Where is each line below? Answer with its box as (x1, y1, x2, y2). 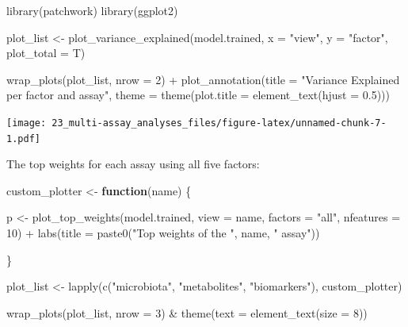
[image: (6, 117, 47, 129)
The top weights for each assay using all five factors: (6, 156, 260, 172)
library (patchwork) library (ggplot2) (6, 2, 178, 18)
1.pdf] (6, 133, 40, 144)
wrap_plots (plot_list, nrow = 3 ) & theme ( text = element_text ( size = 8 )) (6, 304, 368, 321)
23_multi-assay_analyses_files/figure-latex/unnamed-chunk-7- (51, 117, 387, 129)
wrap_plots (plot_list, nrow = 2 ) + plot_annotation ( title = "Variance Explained (6, 71, 400, 87)
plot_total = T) (6, 44, 86, 61)
